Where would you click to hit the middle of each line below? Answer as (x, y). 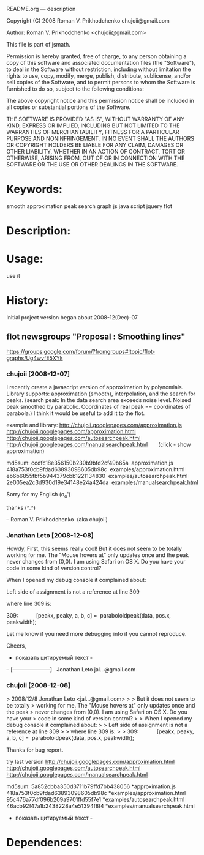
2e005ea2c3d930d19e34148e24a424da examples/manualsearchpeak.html (102, 482)
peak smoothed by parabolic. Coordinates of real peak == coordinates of (99, 407)
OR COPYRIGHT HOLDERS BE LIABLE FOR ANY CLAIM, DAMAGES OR (95, 145)
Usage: (25, 259)
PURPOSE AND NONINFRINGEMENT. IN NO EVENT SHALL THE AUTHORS (100, 138)
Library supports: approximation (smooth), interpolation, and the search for (101, 394)
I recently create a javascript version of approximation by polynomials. (95, 387)
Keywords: (35, 189)
